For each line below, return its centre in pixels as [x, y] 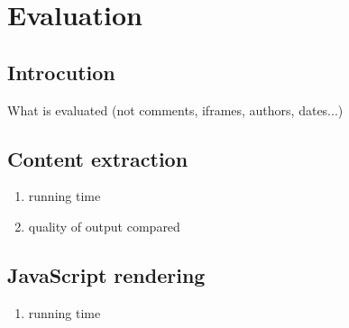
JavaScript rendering [106, 274]
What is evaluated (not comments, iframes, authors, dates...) [175, 109]
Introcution [61, 72]
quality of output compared [104, 226]
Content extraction [98, 158]
